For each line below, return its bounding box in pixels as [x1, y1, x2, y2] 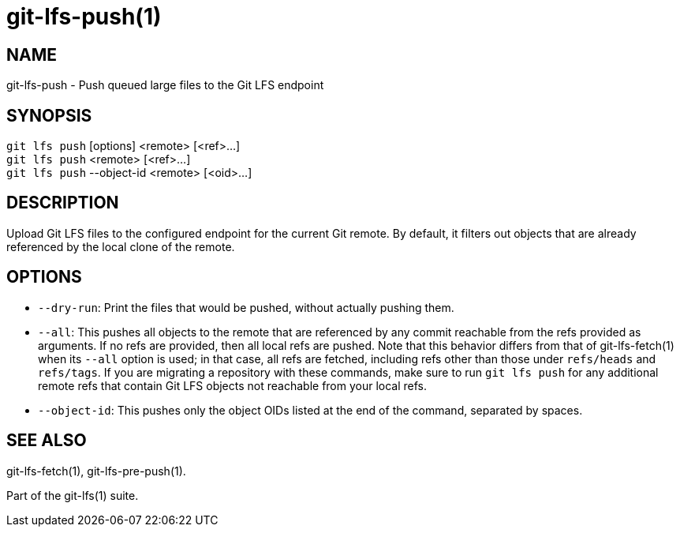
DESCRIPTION [6, 193, 119, 213]
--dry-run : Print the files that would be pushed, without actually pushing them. [38, 300, 454, 314]
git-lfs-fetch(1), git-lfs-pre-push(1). [6, 464, 186, 478]
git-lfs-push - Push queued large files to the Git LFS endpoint [6, 78, 324, 92]
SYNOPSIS [6, 105, 92, 126]
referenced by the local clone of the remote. [6, 239, 235, 253]
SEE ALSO [6, 430, 87, 451]
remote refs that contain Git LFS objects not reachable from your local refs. [38, 378, 428, 392]
